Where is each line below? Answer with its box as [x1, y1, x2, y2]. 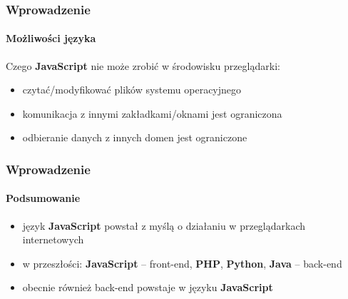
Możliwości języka [6, 31, 96, 46]
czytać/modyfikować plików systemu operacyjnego [22, 82, 242, 97]
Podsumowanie [6, 191, 81, 206]
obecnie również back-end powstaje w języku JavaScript [22, 280, 273, 295]
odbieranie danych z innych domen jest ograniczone [22, 130, 247, 145]
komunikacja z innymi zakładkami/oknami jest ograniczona [22, 106, 282, 121]
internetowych [22, 232, 84, 247]
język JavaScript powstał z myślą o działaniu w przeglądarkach [22, 218, 306, 233]
